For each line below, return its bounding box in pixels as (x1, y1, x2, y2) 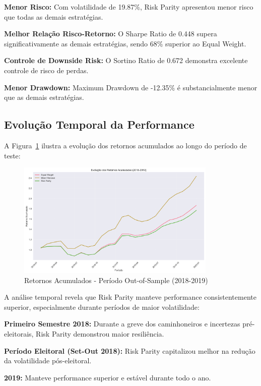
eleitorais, (4, 328, 34, 339)
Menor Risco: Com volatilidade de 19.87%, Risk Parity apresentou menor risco (4, 2, 253, 12)
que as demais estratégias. (4, 92, 84, 102)
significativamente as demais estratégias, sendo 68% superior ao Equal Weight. (4, 38, 246, 48)
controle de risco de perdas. (4, 65, 89, 75)
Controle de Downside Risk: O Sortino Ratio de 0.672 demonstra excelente (4, 55, 248, 66)
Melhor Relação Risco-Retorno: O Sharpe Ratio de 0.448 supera (4, 28, 217, 39)
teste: (4, 150, 21, 160)
